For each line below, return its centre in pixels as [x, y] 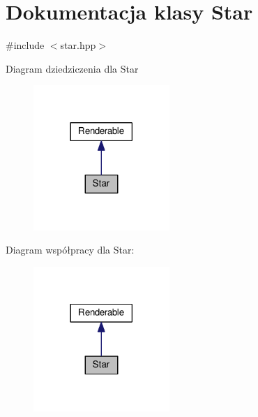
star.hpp [78, 45]
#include [25, 45]
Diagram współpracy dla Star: [70, 250]
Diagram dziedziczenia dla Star [72, 68]
